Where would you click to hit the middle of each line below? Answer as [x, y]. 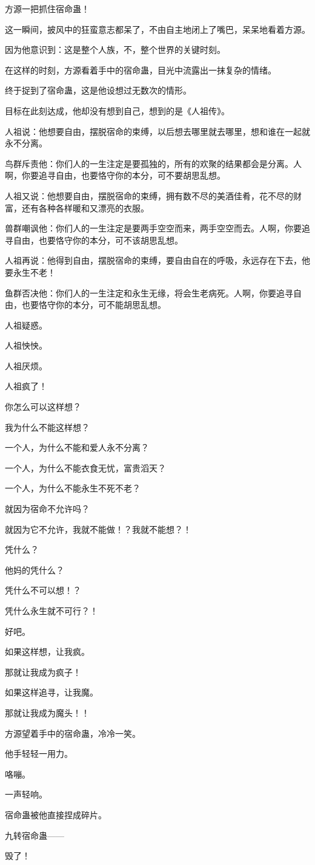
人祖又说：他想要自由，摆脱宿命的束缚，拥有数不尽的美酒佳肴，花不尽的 [149, 195]
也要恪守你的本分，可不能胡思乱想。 [94, 305]
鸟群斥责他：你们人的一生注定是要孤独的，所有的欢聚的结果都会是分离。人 [153, 163]
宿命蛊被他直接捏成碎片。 [56, 814]
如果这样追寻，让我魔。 [51, 692]
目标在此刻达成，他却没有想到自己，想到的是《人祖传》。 [117, 110]
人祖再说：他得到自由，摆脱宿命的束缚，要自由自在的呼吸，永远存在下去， [153, 260]
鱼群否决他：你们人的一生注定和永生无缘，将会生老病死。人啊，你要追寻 [149, 292]
